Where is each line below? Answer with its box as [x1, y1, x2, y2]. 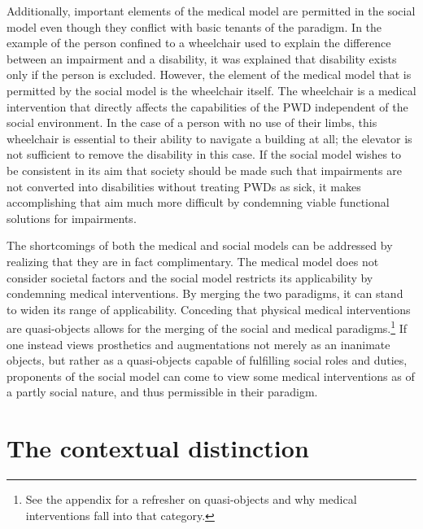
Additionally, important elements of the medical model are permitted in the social [7, 2, 416, 19]
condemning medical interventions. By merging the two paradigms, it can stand [7, 285, 403, 302]
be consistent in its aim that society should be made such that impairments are [7, 161, 402, 178]
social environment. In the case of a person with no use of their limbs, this [7, 114, 377, 131]
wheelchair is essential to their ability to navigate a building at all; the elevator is [7, 129, 412, 146]
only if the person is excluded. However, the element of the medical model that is [7, 66, 412, 83]
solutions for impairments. [7, 209, 137, 226]
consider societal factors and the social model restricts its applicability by [7, 269, 373, 286]
